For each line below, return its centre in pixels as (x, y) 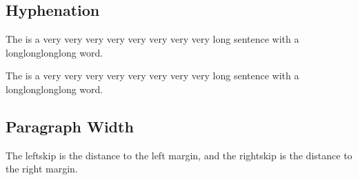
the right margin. (42, 169)
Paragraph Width (70, 126)
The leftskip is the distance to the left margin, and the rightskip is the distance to (179, 155)
